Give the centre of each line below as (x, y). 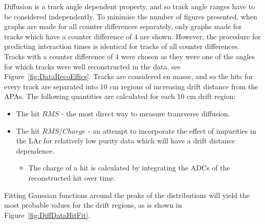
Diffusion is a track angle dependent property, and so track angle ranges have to (130, 6)
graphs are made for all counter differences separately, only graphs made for (123, 26)
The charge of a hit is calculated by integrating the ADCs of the (129, 168)
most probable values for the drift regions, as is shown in (93, 205)
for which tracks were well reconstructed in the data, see (92, 66)
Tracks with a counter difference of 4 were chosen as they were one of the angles (130, 56)
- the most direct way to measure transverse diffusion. (146, 113)
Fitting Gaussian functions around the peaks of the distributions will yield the (127, 195)
